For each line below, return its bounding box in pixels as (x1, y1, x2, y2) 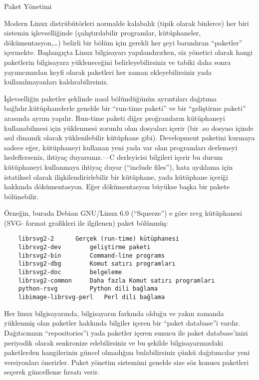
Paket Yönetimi (4, 1, 52, 11)
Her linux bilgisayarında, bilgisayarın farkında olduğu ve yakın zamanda (4, 308, 224, 318)
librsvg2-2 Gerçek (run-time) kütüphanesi (18, 235, 179, 243)
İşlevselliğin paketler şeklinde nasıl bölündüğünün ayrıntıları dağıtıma (4, 93, 217, 103)
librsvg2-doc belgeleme (18, 269, 122, 276)
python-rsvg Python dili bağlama (18, 285, 158, 293)
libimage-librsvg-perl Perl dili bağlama (18, 294, 165, 301)
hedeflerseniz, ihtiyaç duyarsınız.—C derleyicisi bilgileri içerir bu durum (4, 152, 223, 162)
